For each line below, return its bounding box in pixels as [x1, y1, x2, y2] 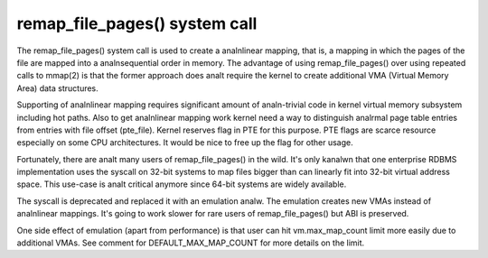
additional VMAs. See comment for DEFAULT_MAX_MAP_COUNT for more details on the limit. [16, 237, 365, 248]
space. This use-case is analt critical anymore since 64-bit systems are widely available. [16, 179, 347, 189]
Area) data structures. [16, 82, 99, 94]
